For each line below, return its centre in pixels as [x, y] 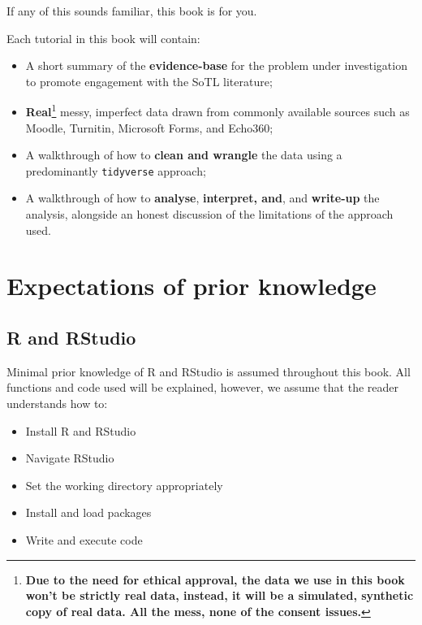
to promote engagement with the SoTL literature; [149, 81]
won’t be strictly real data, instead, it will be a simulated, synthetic [220, 595]
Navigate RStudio [70, 458]
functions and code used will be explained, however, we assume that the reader [203, 387]
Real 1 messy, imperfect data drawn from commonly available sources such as [217, 111]
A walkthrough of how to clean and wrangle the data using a [184, 155]
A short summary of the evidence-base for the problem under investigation [216, 65]
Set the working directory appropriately [124, 485]
